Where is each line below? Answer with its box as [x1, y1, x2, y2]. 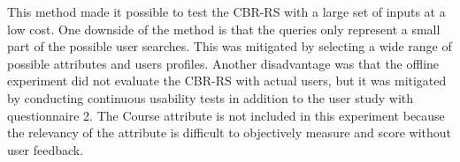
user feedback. [7, 140, 84, 158]
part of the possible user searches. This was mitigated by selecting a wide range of [7, 37, 452, 55]
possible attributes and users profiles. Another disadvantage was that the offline [7, 54, 440, 72]
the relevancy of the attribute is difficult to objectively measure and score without [7, 123, 452, 142]
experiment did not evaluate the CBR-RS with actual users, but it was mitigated [7, 71, 447, 90]
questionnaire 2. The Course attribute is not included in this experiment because [7, 106, 445, 124]
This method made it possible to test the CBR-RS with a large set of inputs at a [7, 3, 446, 20]
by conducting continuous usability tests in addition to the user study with [7, 88, 414, 107]
